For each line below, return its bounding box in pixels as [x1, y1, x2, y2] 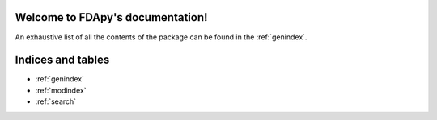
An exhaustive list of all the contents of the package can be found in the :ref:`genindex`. [15, 32, 308, 42]
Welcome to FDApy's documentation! [15, 10, 208, 24]
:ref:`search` [35, 97, 77, 106]
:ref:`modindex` [35, 85, 87, 95]
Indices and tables [15, 53, 110, 67]
